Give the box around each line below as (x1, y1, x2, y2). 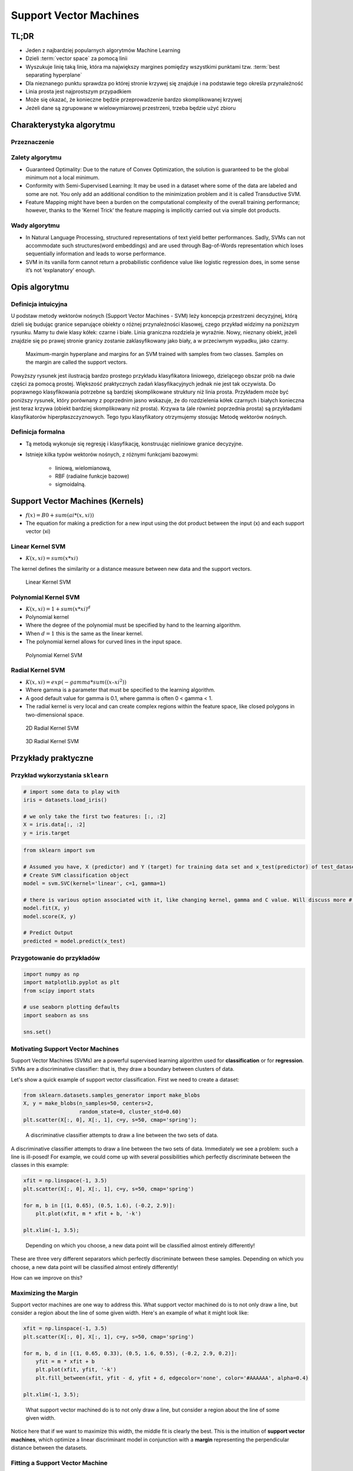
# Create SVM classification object (23, 871, 129, 878)
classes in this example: (11, 1162, 69, 1169)
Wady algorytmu (11, 221, 60, 229)
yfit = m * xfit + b (35, 1358, 95, 1364)
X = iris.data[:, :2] (23, 821, 86, 828)
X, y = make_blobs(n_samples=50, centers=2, (23, 1100, 154, 1107)
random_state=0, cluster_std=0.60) (79, 1108, 182, 1115)
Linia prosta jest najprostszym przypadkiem (25, 88, 132, 95)
